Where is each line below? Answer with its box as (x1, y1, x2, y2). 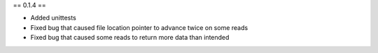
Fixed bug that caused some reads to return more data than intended (30, 33, 230, 42)
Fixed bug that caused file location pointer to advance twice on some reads (30, 23, 248, 31)
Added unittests (30, 14, 76, 22)
